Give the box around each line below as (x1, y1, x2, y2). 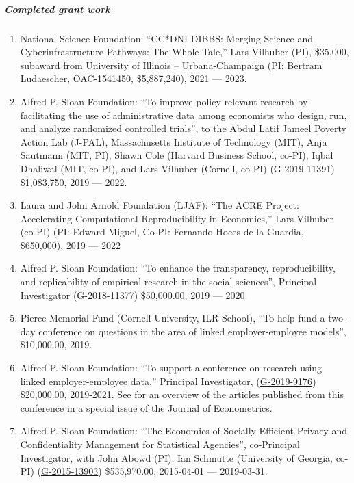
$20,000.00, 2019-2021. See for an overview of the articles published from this (20, 387, 344, 402)
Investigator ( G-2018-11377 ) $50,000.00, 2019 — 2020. (20, 287, 248, 302)
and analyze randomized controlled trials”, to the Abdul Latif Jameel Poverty (20, 121, 346, 135)
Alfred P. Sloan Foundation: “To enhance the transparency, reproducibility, (20, 261, 336, 275)
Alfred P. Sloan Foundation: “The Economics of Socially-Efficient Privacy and (20, 423, 347, 438)
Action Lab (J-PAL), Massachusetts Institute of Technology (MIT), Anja (20, 134, 327, 148)
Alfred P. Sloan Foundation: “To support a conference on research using (20, 361, 323, 375)
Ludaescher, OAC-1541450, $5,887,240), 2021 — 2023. (20, 71, 247, 86)
